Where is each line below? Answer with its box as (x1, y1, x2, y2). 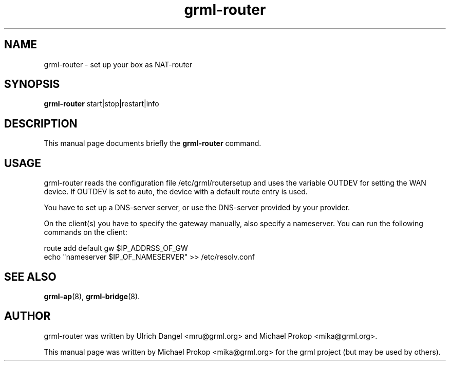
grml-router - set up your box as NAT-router (44, 60, 193, 69)
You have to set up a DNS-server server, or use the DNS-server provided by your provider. (44, 203, 350, 212)
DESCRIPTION (4, 117, 78, 130)
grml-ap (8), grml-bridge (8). (44, 291, 140, 301)
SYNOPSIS (4, 78, 60, 91)
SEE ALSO (4, 270, 57, 283)
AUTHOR (4, 309, 51, 323)
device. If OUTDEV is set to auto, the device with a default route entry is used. (44, 187, 308, 196)
